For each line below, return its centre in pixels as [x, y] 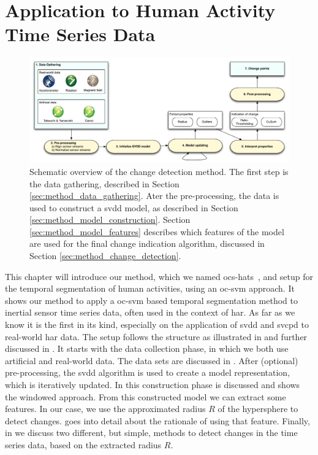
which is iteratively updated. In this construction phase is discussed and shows [153, 384]
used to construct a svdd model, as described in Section [134, 207]
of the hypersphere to [258, 409]
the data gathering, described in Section [104, 183]
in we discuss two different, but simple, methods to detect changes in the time [151, 433]
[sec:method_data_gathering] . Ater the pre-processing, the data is [154, 196]
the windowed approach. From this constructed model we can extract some [146, 396]
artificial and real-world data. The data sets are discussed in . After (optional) [152, 360]
